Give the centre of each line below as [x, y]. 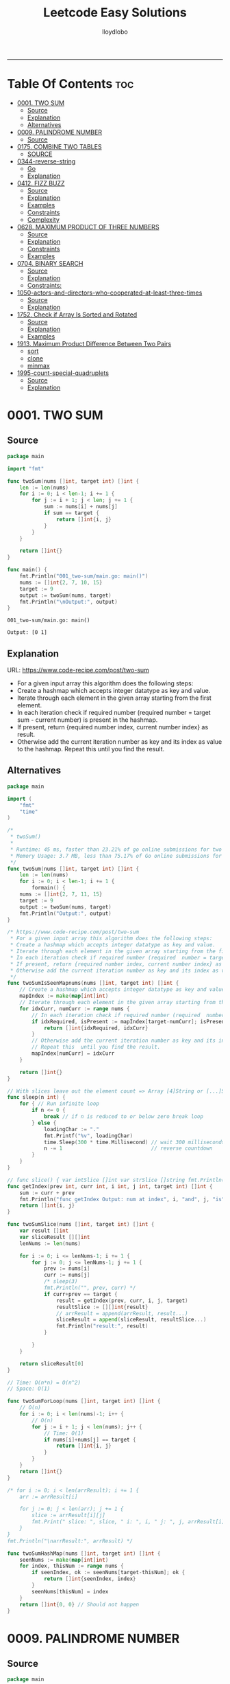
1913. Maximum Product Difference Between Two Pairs [94, 343]
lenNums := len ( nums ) [50, 1243]
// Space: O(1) [29, 1389]
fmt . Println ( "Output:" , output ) [65, 913]
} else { [44, 1123]
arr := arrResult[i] [49, 1497]
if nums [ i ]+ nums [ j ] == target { [90, 1440]
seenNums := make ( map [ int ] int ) [64, 1560]
